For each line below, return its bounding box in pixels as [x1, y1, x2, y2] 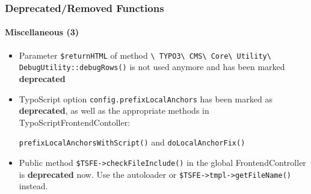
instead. [19, 180, 48, 192]
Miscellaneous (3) [5, 26, 79, 38]
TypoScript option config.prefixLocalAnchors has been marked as [19, 92, 273, 105]
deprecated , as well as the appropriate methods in [19, 104, 209, 117]
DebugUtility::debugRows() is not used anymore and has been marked [19, 60, 285, 73]
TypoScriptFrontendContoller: [19, 116, 131, 128]
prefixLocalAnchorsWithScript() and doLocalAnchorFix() [19, 136, 245, 148]
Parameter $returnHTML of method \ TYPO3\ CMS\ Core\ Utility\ [19, 48, 271, 61]
